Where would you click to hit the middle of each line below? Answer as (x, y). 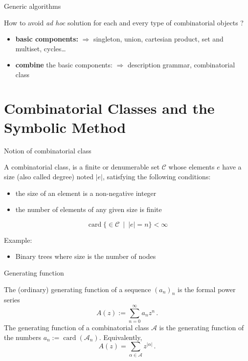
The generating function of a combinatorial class (77, 328)
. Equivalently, (121, 337)
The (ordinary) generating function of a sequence (78, 289)
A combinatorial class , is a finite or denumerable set (82, 167)
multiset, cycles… (41, 48)
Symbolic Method (65, 127)
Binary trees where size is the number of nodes (86, 256)
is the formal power (207, 289)
